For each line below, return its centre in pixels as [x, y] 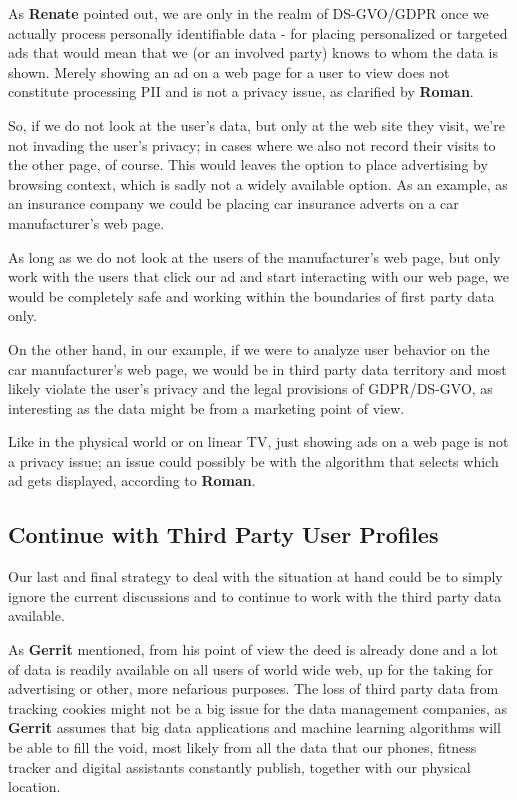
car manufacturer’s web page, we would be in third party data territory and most [257, 368]
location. [34, 786]
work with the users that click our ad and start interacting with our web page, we [258, 276]
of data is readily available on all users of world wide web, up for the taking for [251, 668]
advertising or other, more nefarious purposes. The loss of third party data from [253, 688]
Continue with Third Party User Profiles [223, 534]
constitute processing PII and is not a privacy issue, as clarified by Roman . [241, 91]
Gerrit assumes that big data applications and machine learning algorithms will [254, 727]
